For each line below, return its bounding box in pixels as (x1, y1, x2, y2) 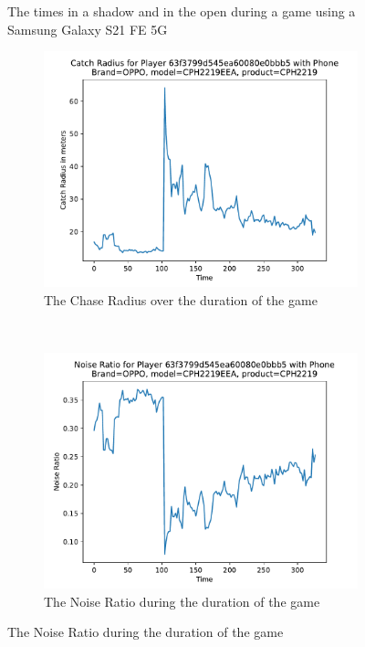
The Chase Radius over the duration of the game (44, 290, 318, 309)
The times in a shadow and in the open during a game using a (7, 2, 356, 20)
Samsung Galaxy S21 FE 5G (7, 19, 168, 38)
